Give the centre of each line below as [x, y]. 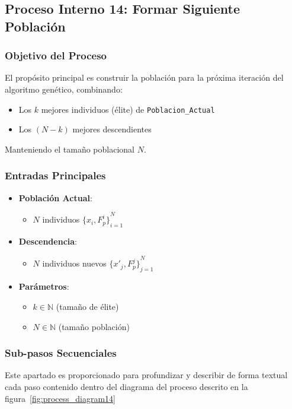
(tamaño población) [94, 326]
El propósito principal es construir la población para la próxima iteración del [144, 77]
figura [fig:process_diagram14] [60, 398]
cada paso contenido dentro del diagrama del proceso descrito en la [126, 386]
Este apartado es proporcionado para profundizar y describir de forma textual [146, 375]
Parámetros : [44, 286]
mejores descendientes [112, 129]
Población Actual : [55, 197]
